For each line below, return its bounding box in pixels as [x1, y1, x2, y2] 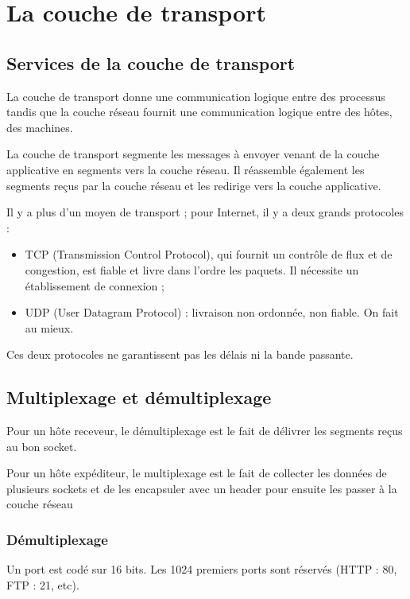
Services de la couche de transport [6, 50, 296, 75]
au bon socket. [6, 438, 77, 454]
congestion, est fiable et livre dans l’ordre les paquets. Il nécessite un [25, 261, 359, 278]
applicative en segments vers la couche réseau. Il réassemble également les [6, 161, 365, 177]
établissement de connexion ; [25, 277, 164, 294]
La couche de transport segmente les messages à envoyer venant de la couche [6, 146, 380, 162]
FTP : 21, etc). [6, 576, 79, 593]
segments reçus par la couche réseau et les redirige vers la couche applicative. [6, 177, 381, 193]
